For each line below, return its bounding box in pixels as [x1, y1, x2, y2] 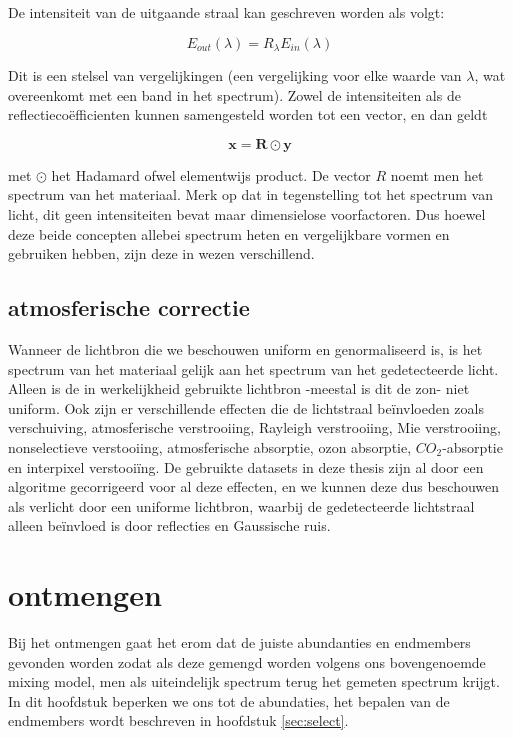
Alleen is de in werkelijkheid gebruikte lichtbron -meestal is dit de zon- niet [8, 378, 470, 399]
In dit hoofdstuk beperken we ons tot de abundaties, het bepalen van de [8, 690, 450, 711]
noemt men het [390, 164, 484, 185]
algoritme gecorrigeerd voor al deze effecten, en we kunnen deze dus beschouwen [8, 476, 500, 497]
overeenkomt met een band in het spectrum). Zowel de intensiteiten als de [8, 84, 461, 105]
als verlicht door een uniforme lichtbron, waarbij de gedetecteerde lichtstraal [8, 495, 475, 516]
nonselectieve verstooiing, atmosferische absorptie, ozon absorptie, [8, 436, 412, 457]
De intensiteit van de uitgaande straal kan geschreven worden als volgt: [8, 2, 445, 22]
